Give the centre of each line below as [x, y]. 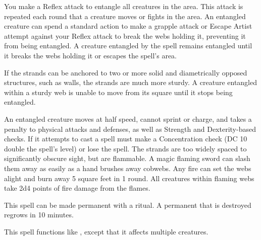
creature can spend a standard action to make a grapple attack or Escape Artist [128, 26]
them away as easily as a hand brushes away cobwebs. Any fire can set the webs [128, 168]
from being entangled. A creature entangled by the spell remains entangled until [128, 46]
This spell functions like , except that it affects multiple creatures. [106, 231]
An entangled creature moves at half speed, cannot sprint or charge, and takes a [128, 118]
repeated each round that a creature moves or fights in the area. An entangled [125, 16]
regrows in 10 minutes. [39, 215]
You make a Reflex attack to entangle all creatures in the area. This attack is [124, 6]
